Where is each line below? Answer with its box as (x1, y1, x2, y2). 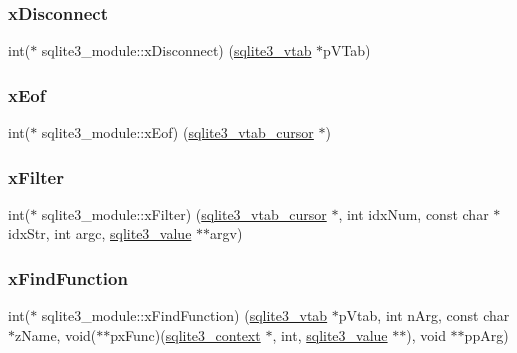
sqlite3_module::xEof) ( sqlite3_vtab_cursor (41, 122, 314, 143)
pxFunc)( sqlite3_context (110, 324, 261, 345)
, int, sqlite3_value (272, 324, 388, 345)
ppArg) (464, 324, 509, 345)
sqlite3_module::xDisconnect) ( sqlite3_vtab (41, 40, 312, 61)
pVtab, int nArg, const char (338, 305, 510, 326)
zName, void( (15, 324, 97, 345)
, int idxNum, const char (338, 203, 489, 224)
